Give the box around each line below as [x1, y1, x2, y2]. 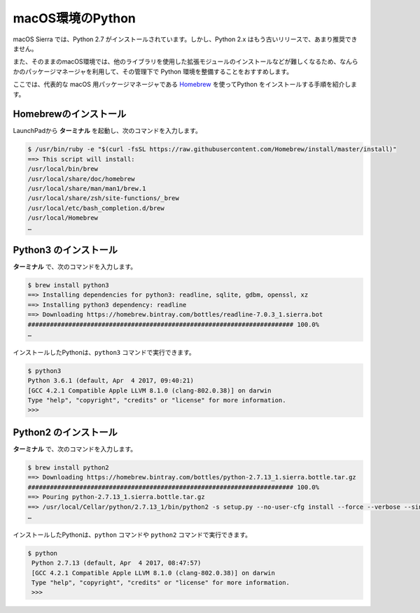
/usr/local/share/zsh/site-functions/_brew [27, 195, 180, 202]
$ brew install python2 [27, 463, 110, 472]
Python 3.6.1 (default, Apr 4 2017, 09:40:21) [27, 376, 194, 385]
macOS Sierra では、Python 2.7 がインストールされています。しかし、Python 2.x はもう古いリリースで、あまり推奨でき [13, 35, 358, 43]
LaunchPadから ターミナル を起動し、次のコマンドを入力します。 [13, 127, 202, 135]
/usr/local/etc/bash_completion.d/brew [27, 204, 164, 212]
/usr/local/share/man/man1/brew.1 [27, 184, 146, 192]
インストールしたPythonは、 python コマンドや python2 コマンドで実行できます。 [13, 530, 252, 539]
